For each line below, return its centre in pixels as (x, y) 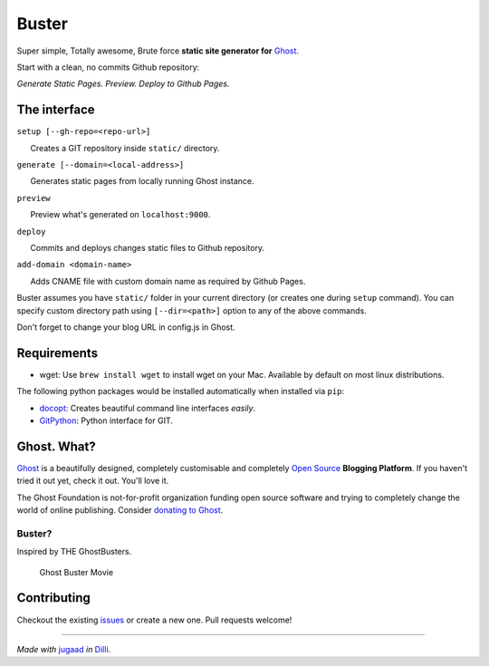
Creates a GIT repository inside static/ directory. (125, 148)
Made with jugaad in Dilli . (64, 649)
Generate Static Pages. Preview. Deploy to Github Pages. (123, 84)
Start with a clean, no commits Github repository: (108, 67)
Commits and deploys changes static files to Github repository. (148, 247)
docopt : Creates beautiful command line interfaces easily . (148, 408)
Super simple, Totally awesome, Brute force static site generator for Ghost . (158, 51)
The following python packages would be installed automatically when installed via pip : (180, 391)
